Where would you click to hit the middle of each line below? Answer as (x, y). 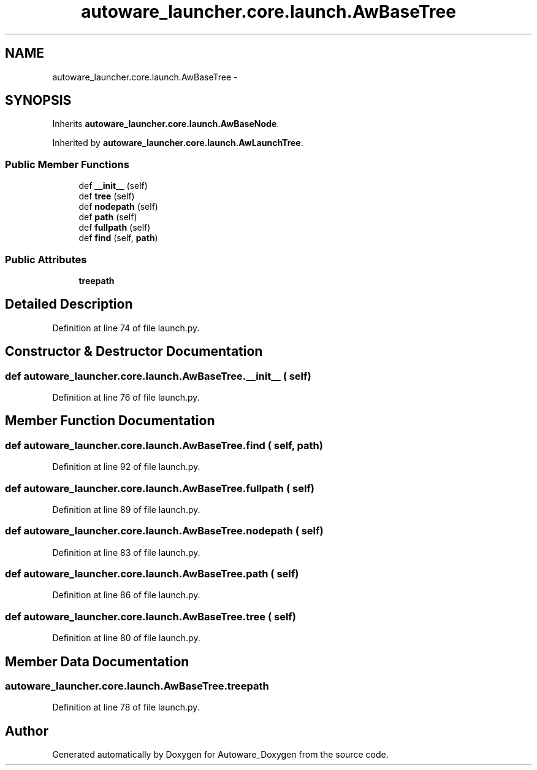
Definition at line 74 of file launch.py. (126, 328)
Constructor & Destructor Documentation (134, 352)
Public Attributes (46, 259)
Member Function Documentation (110, 421)
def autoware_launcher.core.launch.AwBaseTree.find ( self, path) (164, 445)
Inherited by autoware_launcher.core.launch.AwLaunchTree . (178, 143)
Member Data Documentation (97, 661)
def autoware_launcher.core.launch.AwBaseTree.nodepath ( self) (164, 531)
